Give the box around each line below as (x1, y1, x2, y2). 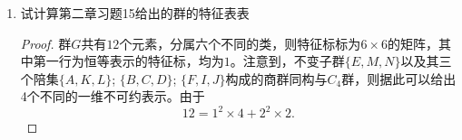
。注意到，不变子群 (230, 51, 345, 70)
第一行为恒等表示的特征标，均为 (33, 51, 224, 70)
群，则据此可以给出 (341, 69, 457, 88)
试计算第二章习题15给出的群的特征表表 (20, 4, 250, 22)
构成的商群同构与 (225, 69, 328, 88)
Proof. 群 (20, 33, 72, 52)
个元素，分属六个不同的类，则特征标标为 (119, 33, 361, 52)
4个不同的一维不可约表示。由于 (20, 87, 205, 106)
